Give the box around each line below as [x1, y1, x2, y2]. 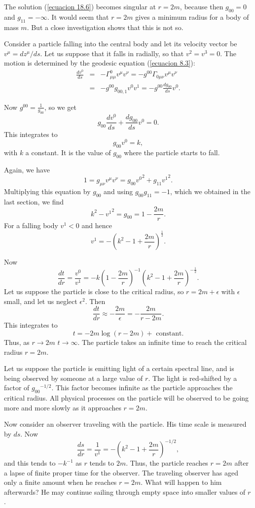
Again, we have [4, 164, 50, 174]
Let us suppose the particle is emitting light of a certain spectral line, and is [4, 363, 234, 373]
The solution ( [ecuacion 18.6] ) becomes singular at [4, 1, 156, 11]
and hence [81, 220, 112, 231]
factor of [4, 382, 30, 393]
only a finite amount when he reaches [4, 477, 117, 487]
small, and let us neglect [4, 296, 77, 306]
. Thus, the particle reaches [126, 458, 208, 468]
